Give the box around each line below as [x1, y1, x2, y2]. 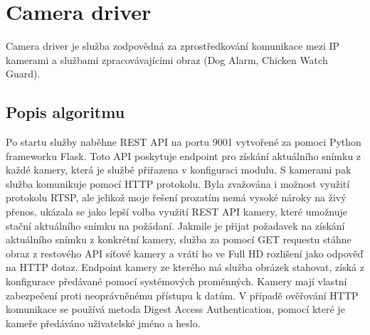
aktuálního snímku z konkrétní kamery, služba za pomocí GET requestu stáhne [6, 232, 351, 247]
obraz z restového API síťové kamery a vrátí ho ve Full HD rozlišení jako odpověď [6, 245, 364, 260]
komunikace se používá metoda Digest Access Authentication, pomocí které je [6, 302, 345, 317]
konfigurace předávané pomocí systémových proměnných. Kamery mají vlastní [6, 274, 347, 289]
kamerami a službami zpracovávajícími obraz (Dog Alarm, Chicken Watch [6, 52, 328, 67]
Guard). [6, 66, 41, 81]
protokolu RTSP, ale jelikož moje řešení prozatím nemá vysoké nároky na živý [6, 190, 347, 205]
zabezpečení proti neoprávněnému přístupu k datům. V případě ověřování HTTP [6, 287, 359, 302]
